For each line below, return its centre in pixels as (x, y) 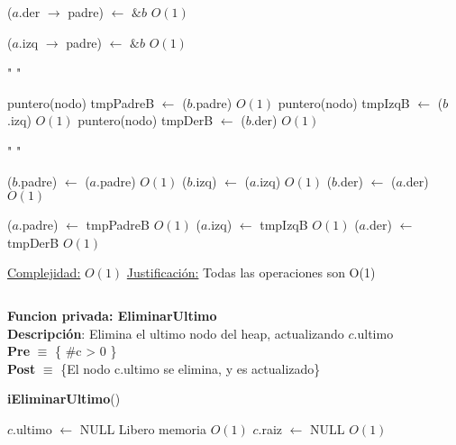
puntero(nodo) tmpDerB (146, 120)
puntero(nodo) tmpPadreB (81, 102)
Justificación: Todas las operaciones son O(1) (251, 272)
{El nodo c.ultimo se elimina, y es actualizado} (191, 368)
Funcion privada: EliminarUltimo (112, 315)
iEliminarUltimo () (64, 399)
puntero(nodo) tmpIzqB (344, 102)
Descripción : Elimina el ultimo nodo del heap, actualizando (176, 333)
